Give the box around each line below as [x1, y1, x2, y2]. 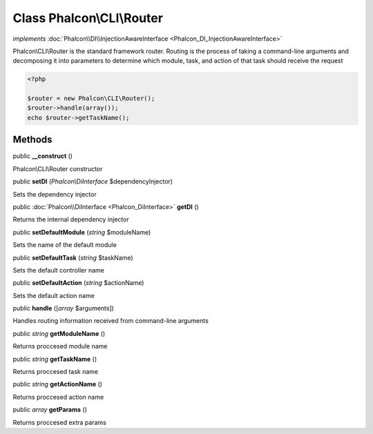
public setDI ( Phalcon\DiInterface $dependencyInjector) [12, 177, 173, 186]
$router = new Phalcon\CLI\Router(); [27, 95, 155, 103]
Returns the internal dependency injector [12, 215, 129, 224]
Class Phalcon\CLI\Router [12, 10, 164, 26]
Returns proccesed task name [12, 368, 99, 376]
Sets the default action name [12, 291, 95, 299]
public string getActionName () [12, 380, 103, 388]
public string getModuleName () [12, 329, 106, 337]
